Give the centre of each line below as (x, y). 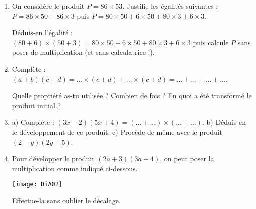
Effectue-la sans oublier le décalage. (66, 200)
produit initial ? (36, 105)
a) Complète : (33, 122)
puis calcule (211, 42)
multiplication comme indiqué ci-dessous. (75, 168)
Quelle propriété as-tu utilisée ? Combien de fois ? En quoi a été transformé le (132, 96)
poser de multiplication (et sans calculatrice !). (83, 52)
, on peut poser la (187, 159)
